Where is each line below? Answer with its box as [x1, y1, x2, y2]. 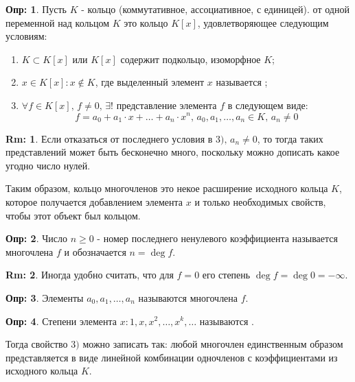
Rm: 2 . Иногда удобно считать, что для [5, 267, 174, 282]
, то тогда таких [257, 131, 323, 145]
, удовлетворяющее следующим [197, 15, 329, 29]
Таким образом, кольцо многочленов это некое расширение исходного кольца [5, 181, 328, 195]
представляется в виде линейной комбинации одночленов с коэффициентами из [5, 350, 338, 364]
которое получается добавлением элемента [5, 194, 183, 208]
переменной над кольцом [5, 15, 109, 29]
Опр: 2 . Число [5, 231, 67, 246]
